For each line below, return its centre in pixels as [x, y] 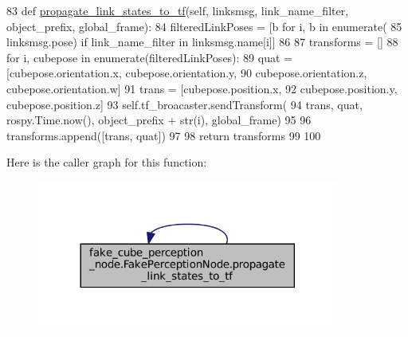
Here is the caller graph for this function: [107, 162]
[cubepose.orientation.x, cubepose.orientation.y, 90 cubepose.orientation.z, [187, 73]
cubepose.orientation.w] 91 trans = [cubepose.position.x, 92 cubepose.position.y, [202, 88]
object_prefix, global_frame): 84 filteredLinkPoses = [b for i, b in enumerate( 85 [204, 26]
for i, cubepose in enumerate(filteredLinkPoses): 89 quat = [149, 57]
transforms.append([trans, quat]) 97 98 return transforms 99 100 [164, 135]
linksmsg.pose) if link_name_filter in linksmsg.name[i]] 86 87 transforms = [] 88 [202, 42]
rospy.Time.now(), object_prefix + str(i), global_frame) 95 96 [159, 120]
